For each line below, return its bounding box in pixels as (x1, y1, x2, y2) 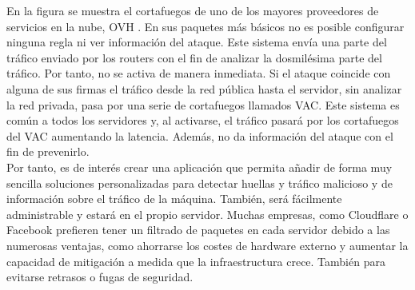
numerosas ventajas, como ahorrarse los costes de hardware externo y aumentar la (6, 236, 409, 253)
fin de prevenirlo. (6, 143, 90, 160)
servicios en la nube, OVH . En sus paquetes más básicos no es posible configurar (6, 18, 405, 34)
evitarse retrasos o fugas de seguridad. (6, 268, 194, 285)
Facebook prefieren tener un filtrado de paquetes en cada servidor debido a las (6, 221, 390, 238)
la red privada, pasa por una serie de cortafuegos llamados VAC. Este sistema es (6, 96, 400, 113)
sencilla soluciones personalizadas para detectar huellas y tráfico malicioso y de (6, 174, 393, 191)
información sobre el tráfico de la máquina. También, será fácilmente (6, 190, 342, 207)
